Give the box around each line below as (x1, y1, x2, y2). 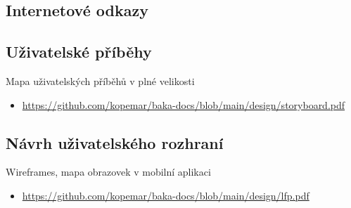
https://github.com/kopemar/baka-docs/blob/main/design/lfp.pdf (22, 188, 309, 202)
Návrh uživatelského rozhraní (6, 131, 224, 153)
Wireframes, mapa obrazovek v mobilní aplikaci (6, 164, 211, 179)
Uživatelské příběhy (6, 41, 152, 63)
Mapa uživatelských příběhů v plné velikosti (6, 73, 195, 88)
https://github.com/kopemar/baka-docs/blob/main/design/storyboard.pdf (22, 97, 345, 112)
